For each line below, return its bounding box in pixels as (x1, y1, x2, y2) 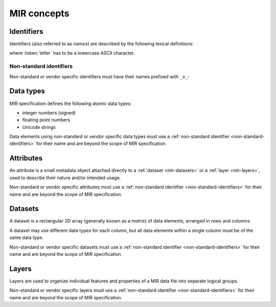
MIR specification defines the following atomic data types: (9, 100, 132, 106)
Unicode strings (22, 124, 56, 130)
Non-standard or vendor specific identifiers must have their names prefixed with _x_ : (9, 73, 190, 79)
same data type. (9, 234, 43, 240)
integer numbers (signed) (22, 109, 76, 116)
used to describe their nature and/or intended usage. (9, 174, 121, 181)
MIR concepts (9, 8, 70, 19)
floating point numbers (22, 117, 71, 123)
